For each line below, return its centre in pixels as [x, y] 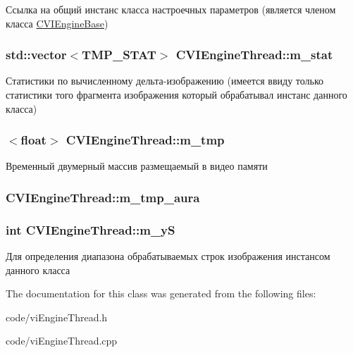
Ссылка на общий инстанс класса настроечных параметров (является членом [171, 9]
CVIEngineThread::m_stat [254, 55]
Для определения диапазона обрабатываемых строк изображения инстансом [168, 256]
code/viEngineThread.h [57, 317]
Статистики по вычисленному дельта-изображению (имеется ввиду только [165, 81]
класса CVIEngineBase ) [57, 23]
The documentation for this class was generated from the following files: [161, 293]
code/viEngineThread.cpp [62, 341]
